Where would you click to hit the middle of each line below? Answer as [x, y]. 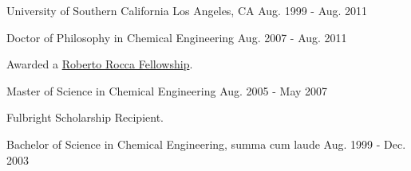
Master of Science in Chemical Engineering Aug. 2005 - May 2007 [167, 90]
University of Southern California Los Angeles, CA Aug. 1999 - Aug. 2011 [187, 10]
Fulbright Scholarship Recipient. [85, 117]
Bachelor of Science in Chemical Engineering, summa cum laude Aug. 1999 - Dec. [206, 144]
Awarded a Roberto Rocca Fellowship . [100, 64]
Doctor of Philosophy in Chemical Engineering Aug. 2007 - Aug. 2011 [177, 37]
